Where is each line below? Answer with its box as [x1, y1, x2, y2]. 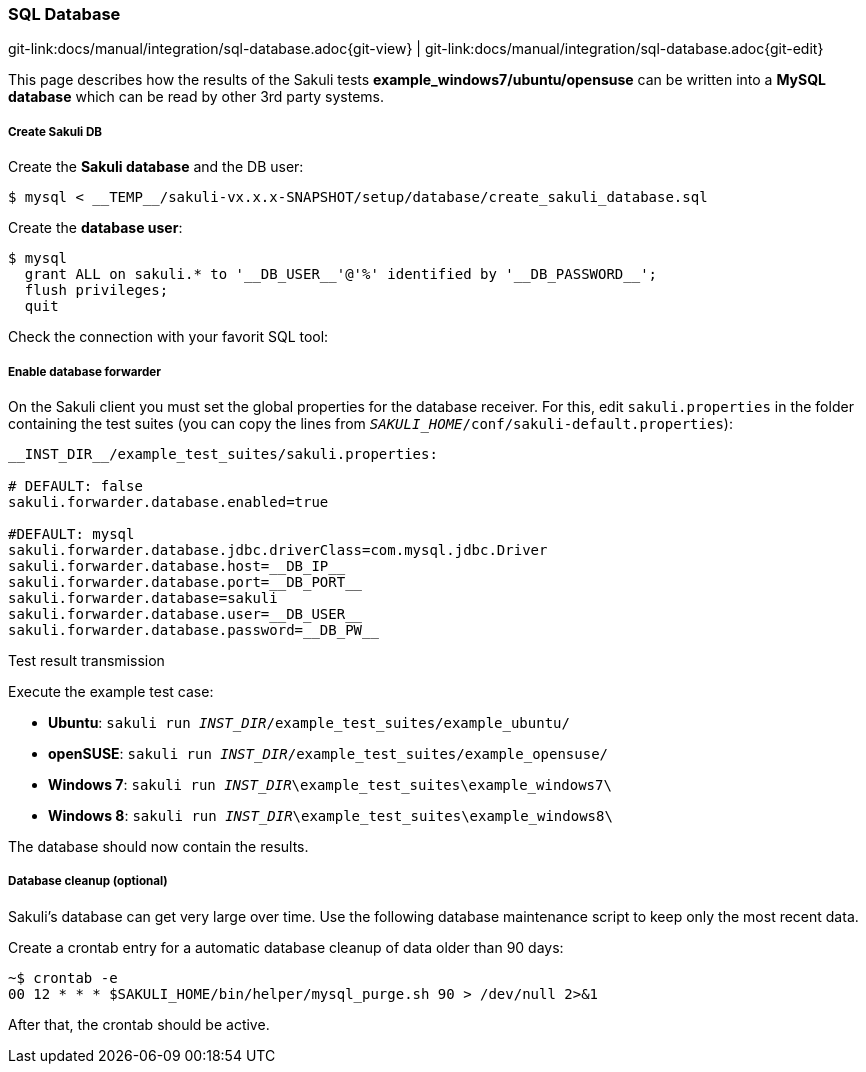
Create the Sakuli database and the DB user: [8, 158, 304, 176]
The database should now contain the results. [8, 837, 309, 855]
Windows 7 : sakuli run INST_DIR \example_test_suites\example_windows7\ [48, 775, 612, 793]
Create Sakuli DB [8, 124, 103, 139]
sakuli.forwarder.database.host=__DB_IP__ [8, 557, 346, 574]
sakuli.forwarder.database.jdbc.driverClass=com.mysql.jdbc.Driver [8, 541, 548, 558]
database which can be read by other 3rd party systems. [8, 88, 384, 106]
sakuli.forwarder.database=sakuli [8, 589, 278, 606]
